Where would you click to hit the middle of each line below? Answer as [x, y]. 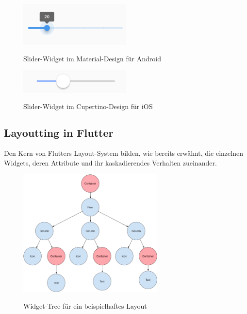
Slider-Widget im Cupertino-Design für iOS [88, 106]
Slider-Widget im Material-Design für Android [92, 58]
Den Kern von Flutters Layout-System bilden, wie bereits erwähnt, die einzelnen [123, 153]
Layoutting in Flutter [59, 133]
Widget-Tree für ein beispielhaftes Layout [85, 305]
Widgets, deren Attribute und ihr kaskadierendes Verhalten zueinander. [110, 162]
